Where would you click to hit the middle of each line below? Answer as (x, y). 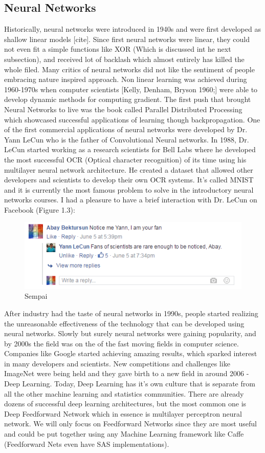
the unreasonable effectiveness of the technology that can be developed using (124, 323)
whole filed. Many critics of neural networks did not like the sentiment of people (129, 69)
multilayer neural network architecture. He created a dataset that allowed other (129, 169)
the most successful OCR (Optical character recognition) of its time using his (125, 159)
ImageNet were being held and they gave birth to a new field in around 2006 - (127, 373)
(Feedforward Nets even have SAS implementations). (87, 444)
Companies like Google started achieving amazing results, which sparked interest (131, 353)
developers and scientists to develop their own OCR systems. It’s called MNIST (129, 180)
